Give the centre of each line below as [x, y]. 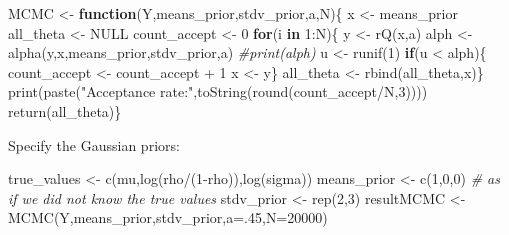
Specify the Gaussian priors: [94, 144]
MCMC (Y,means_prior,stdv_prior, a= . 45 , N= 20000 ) [168, 217]
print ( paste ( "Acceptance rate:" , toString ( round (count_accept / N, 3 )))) [218, 91]
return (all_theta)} [65, 110]
